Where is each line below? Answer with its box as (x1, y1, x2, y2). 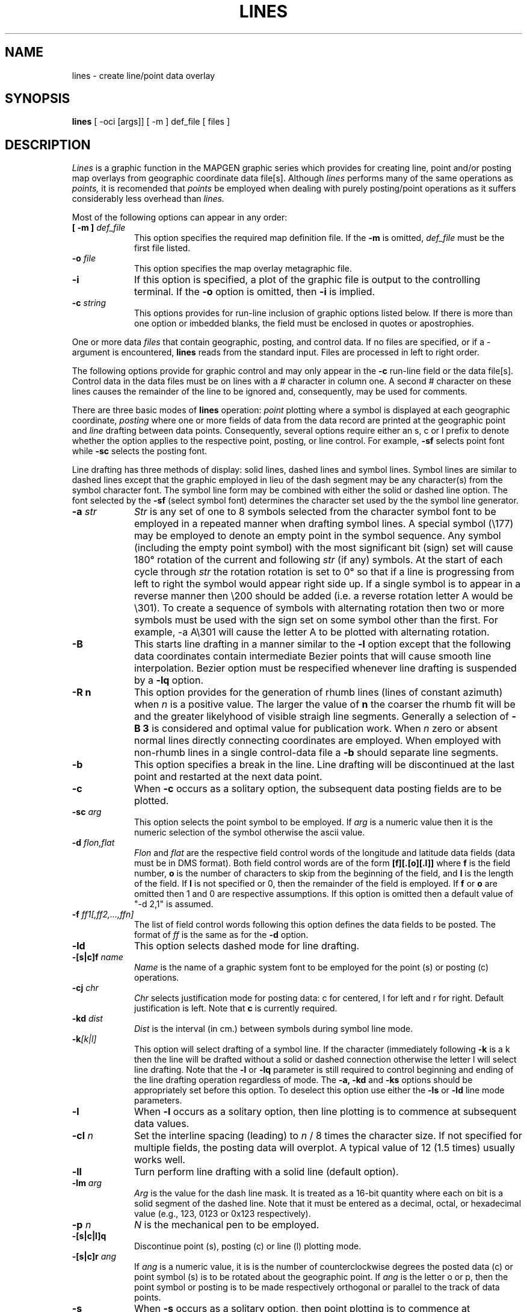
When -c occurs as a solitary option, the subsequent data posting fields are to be (134, 783, 502, 795)
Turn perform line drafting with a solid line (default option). (134, 1166, 399, 1178)
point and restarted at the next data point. (134, 770, 322, 783)
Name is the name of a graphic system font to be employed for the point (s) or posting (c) (134, 962, 489, 973)
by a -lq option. (134, 674, 204, 687)
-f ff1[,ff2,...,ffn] (72, 909, 134, 920)
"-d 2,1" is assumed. (134, 899, 214, 910)
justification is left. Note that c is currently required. (134, 1003, 337, 1014)
